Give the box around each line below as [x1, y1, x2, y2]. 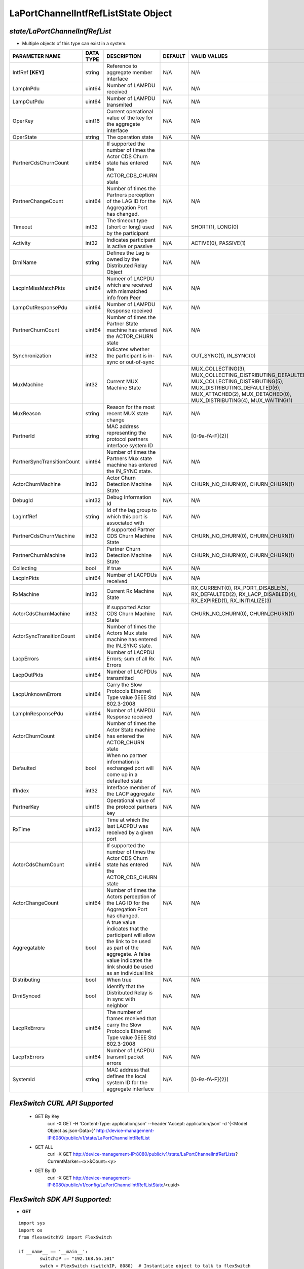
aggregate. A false [106, 951, 150, 958]
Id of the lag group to [106, 507, 157, 514]
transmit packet [106, 1053, 144, 1060]
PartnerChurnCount [12, 326, 60, 333]
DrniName [12, 259, 37, 266]
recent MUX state [106, 410, 149, 417]
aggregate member [106, 69, 153, 76]
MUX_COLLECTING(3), [191, 365, 246, 373]
